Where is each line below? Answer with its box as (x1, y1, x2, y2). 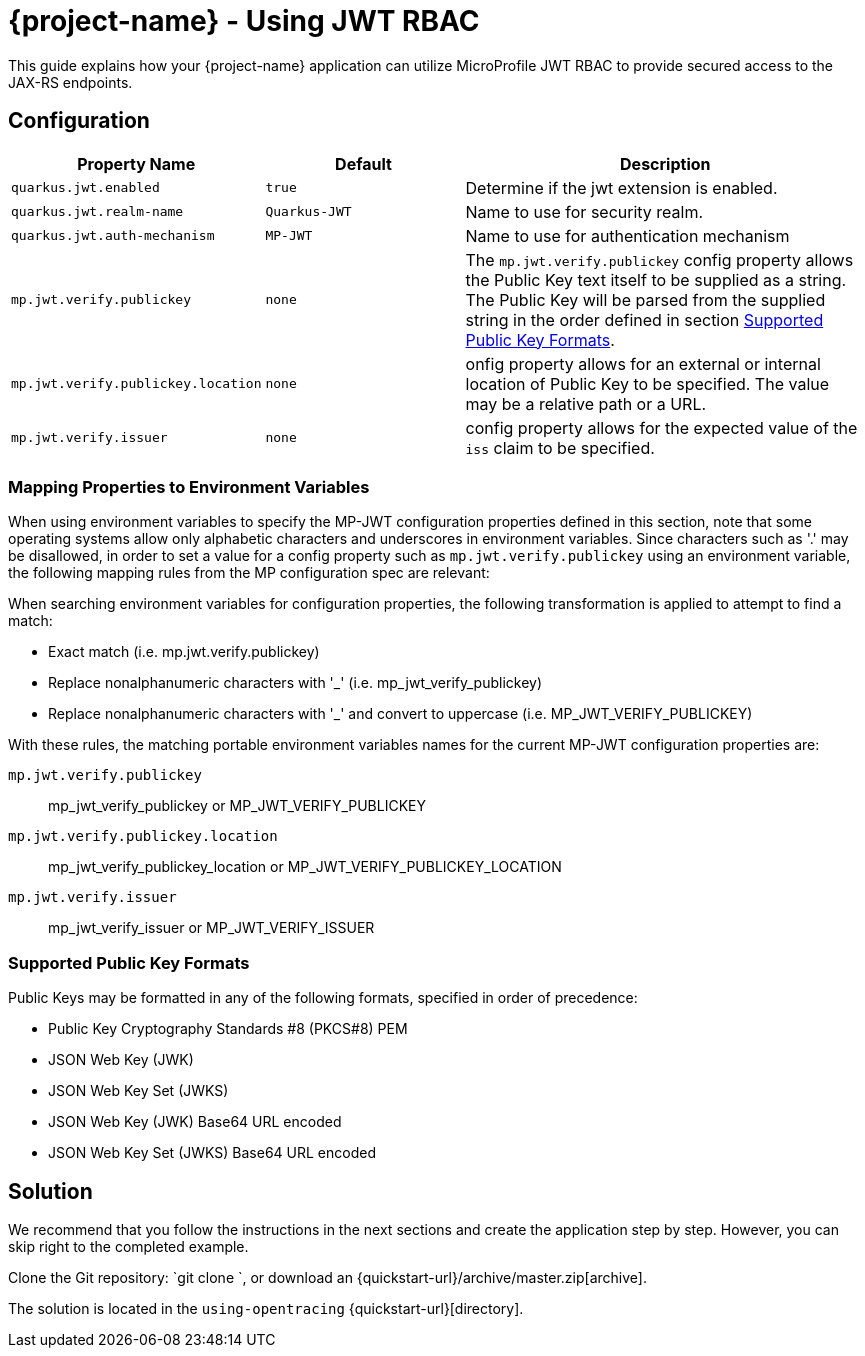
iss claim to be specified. (465, 437, 655, 458)
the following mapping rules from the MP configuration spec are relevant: (8, 564, 490, 582)
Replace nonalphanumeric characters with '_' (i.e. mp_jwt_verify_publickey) (48, 674, 543, 692)
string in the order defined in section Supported (465, 309, 824, 330)
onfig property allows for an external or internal (465, 353, 821, 374)
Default (335, 153, 392, 174)
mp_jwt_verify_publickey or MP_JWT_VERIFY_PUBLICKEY (48, 797, 426, 815)
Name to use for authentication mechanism (465, 225, 790, 246)
